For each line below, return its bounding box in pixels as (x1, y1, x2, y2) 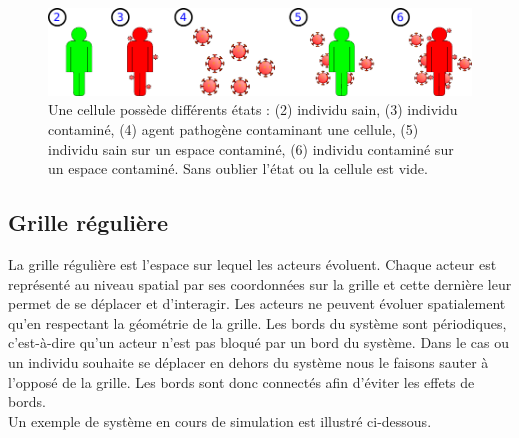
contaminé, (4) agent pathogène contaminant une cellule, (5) (48, 119, 419, 140)
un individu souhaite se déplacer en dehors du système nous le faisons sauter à (8, 352, 489, 372)
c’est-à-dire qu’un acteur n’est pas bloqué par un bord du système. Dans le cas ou (8, 332, 509, 353)
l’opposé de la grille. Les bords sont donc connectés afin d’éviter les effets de (8, 371, 475, 392)
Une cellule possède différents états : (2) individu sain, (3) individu (48, 99, 458, 120)
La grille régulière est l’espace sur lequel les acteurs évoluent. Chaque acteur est (8, 254, 497, 275)
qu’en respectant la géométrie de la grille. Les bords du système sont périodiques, (8, 312, 507, 333)
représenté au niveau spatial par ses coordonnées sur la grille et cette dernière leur (8, 273, 512, 294)
